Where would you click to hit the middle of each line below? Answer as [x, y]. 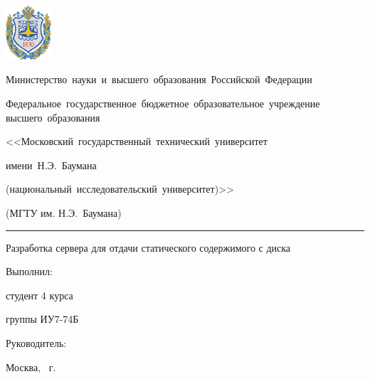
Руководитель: [36, 343]
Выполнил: [29, 271]
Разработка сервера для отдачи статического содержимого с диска [148, 247]
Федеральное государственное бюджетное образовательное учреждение [163, 103]
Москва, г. [31, 367]
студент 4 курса [39, 295]
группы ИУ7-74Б [42, 319]
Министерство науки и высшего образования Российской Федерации [159, 79]
